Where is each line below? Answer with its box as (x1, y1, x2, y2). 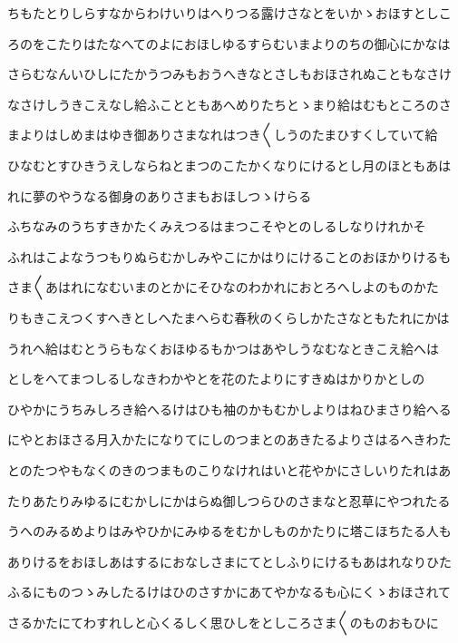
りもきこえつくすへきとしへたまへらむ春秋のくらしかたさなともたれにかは (7, 307, 450, 326)
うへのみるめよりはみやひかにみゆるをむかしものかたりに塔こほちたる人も (7, 521, 452, 541)
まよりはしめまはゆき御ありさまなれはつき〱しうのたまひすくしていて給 (7, 125, 438, 144)
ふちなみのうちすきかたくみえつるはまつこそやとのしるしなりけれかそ (7, 217, 426, 236)
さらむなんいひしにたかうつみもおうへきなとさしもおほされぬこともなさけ (7, 64, 452, 83)
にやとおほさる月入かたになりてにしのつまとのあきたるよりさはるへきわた (7, 430, 452, 449)
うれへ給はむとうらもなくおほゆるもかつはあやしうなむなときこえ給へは (7, 338, 439, 357)
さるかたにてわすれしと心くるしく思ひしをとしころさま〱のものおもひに (7, 612, 439, 631)
